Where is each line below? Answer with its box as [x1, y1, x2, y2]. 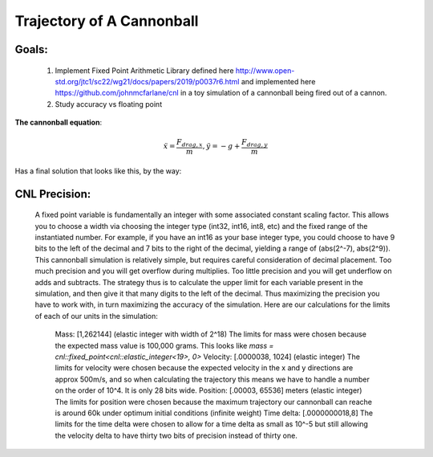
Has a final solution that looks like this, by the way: [14, 165, 182, 176]
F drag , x [176, 137, 204, 149]
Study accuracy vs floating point [55, 99, 163, 108]
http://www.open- [235, 65, 295, 75]
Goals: [14, 43, 48, 56]
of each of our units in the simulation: [34, 311, 158, 320]
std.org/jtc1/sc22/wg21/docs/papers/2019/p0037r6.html [55, 76, 240, 86]
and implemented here [241, 76, 316, 86]
